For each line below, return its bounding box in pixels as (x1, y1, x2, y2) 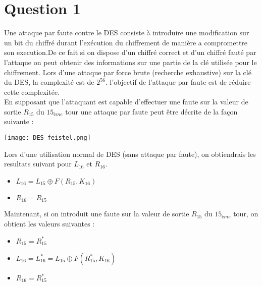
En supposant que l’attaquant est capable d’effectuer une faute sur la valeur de (4, 96, 248, 107)
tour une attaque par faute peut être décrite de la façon (65, 106, 238, 117)
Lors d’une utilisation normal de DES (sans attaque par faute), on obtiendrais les (4, 148, 256, 159)
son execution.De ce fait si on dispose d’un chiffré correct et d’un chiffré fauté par (4, 47, 256, 58)
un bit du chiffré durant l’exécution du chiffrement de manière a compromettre (4, 37, 248, 47)
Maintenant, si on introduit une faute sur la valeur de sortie (4, 208, 189, 219)
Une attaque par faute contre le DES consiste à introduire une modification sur (4, 27, 249, 38)
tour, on (233, 208, 258, 219)
